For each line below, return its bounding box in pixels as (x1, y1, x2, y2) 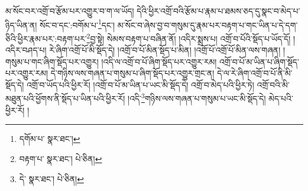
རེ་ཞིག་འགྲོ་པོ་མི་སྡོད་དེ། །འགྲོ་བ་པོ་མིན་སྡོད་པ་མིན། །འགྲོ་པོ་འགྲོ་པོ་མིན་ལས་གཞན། (49, 44, 281, 56)
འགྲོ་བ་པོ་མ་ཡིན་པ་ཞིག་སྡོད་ (219, 55, 299, 67)
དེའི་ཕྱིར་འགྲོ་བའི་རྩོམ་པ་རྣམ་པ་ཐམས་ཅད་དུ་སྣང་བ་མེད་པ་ (137, 5, 300, 17)
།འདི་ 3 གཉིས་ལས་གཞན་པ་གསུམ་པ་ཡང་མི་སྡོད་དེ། (128, 90, 266, 105)
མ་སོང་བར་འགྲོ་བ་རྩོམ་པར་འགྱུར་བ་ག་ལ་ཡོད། (5, 5, 134, 17)
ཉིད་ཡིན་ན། (5, 18, 37, 31)
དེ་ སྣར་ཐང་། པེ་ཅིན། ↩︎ (19, 172, 84, 184)
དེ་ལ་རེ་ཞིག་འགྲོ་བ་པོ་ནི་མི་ (217, 67, 293, 79)
